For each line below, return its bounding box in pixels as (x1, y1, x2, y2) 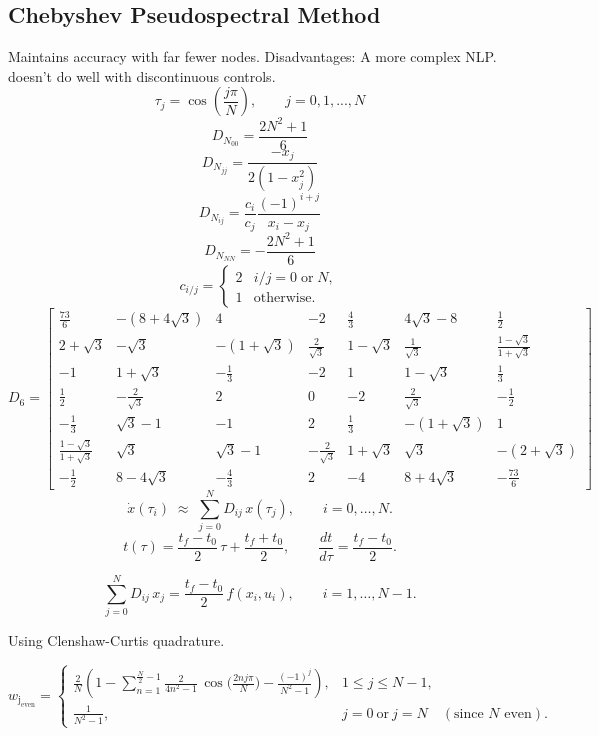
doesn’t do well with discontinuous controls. (8, 65, 276, 86)
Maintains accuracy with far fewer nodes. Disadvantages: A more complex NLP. (8, 46, 497, 67)
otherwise (253, 290, 312, 305)
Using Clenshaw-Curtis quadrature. (8, 630, 225, 651)
